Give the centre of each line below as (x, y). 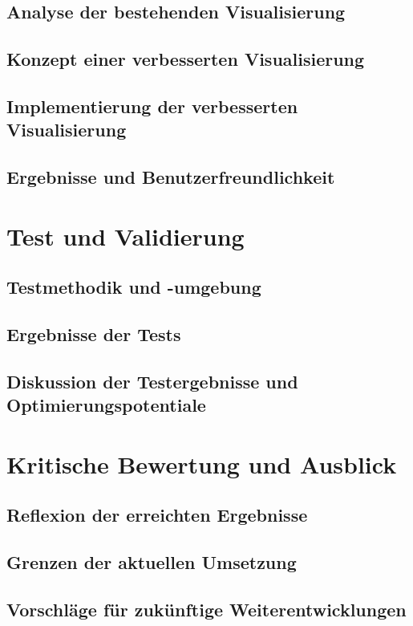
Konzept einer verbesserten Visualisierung (186, 59)
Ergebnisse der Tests (94, 334)
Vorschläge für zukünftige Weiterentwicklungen (206, 609)
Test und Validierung (126, 236)
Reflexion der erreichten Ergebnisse (157, 515)
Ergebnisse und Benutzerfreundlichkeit (171, 177)
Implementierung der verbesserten (152, 106)
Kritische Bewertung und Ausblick (202, 463)
